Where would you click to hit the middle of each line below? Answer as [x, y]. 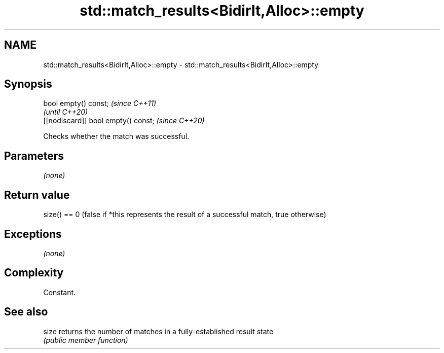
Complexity [34, 273]
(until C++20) [66, 112]
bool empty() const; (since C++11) [100, 103]
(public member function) [86, 340]
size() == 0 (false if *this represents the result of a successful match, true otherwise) [185, 215]
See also [26, 312]
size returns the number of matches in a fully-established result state [158, 331]
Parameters [34, 156]
